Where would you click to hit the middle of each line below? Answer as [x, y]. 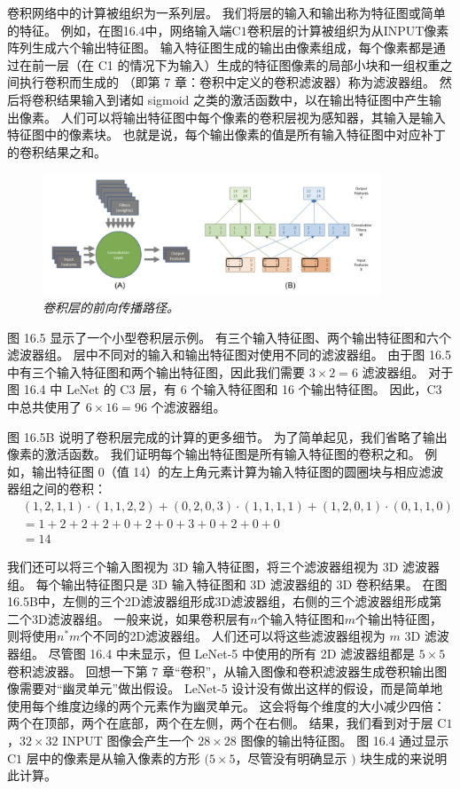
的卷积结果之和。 [57, 151]
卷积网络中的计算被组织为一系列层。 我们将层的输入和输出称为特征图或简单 [226, 12]
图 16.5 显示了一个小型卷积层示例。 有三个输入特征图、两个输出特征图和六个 [229, 337]
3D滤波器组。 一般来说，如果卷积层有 [141, 618]
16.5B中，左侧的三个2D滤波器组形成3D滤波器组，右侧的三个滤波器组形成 [218, 601]
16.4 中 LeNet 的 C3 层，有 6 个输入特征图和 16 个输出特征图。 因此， [225, 389]
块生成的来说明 [404, 757]
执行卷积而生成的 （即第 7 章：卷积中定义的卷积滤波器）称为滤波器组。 [227, 82]
